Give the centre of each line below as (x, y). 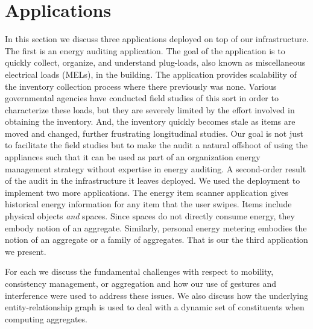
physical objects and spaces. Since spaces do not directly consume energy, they (150, 216)
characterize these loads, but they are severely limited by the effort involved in (150, 109)
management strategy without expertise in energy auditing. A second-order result (156, 168)
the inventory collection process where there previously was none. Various (141, 86)
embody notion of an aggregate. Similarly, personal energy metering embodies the (156, 227)
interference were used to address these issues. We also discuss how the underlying (157, 295)
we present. (26, 251)
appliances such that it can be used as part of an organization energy (133, 157)
